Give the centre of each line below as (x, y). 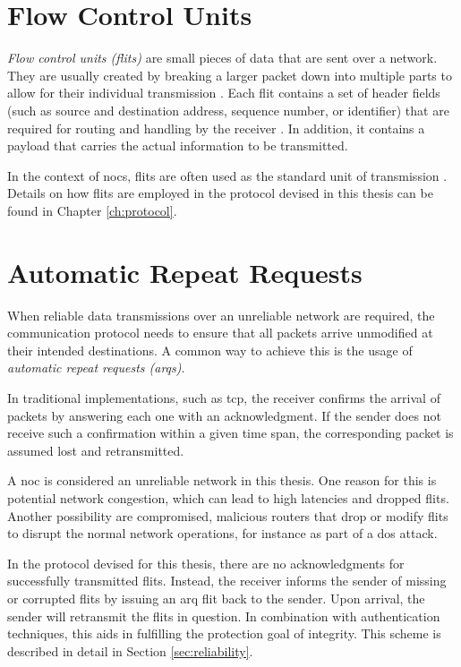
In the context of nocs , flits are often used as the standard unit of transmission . (227, 175)
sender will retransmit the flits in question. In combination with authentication (224, 616)
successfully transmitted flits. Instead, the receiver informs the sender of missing (227, 581)
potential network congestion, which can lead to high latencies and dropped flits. (228, 497)
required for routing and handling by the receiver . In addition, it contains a (216, 128)
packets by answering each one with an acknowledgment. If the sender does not (224, 415)
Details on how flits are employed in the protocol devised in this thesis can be (220, 193)
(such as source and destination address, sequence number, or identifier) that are (228, 110)
